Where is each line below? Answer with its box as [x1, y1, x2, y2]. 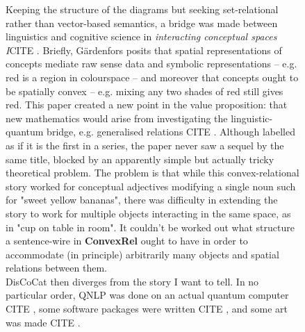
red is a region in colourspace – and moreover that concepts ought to [6, 69, 299, 84]
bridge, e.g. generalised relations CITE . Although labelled [47, 124, 296, 139]
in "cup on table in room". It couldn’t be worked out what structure [6, 219, 295, 234]
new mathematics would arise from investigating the [6, 110, 228, 125]
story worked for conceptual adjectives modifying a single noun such [6, 179, 296, 193]
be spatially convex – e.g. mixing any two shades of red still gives [6, 83, 283, 98]
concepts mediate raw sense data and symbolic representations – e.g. [6, 56, 297, 71]
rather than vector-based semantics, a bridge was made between [6, 15, 278, 30]
